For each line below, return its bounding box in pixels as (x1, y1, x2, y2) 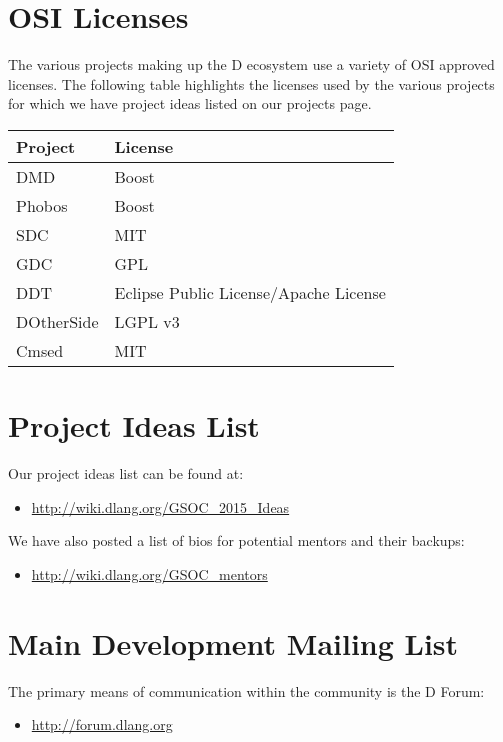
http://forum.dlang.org (31, 714, 173, 735)
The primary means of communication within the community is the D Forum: (8, 680, 485, 701)
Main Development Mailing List (8, 622, 459, 663)
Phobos (16, 193, 68, 217)
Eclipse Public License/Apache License (114, 280, 386, 304)
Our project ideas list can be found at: (8, 463, 244, 484)
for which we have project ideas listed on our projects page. (8, 93, 372, 114)
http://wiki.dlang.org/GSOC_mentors (31, 563, 268, 584)
